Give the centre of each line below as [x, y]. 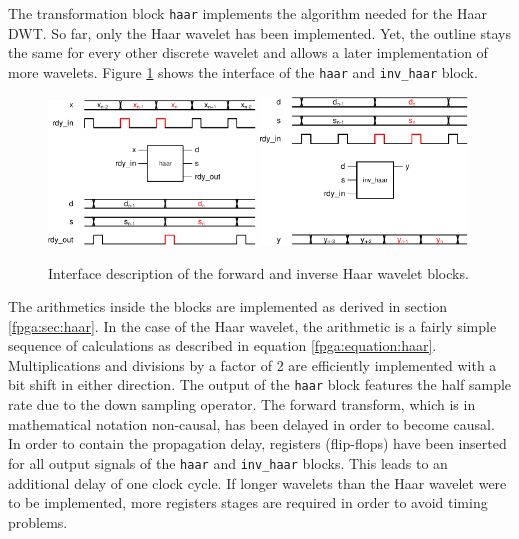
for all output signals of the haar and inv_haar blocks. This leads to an [228, 462]
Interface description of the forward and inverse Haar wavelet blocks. [258, 272]
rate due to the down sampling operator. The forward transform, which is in [242, 404]
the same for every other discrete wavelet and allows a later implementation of [248, 52]
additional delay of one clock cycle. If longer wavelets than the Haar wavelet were [257, 482]
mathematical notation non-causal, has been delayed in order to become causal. [251, 423]
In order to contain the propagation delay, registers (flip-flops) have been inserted [257, 443]
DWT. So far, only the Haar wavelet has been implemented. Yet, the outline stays [259, 32]
